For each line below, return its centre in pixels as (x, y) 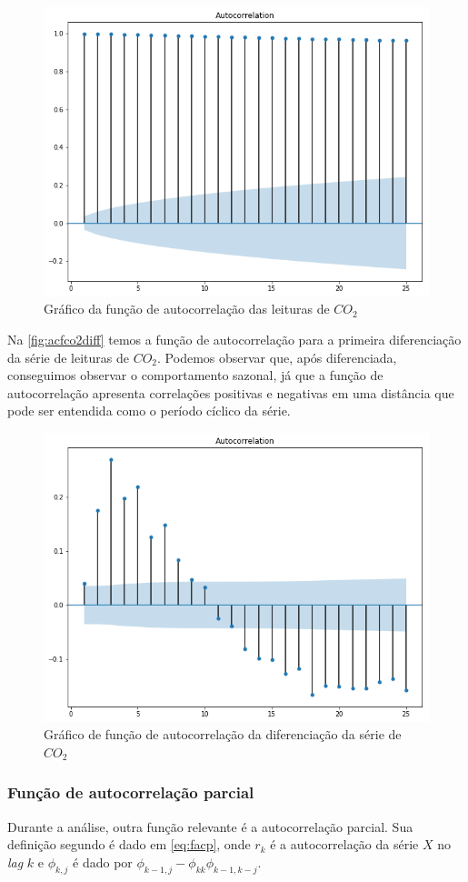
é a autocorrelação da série (344, 844)
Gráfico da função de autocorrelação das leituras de (187, 309)
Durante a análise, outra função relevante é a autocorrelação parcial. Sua (210, 826)
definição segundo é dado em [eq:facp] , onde (129, 844)
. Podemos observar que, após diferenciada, (277, 357)
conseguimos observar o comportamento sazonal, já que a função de (195, 375)
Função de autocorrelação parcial (131, 792)
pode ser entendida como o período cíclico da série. (149, 411)
